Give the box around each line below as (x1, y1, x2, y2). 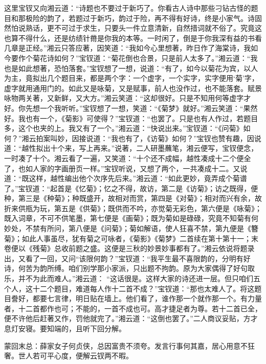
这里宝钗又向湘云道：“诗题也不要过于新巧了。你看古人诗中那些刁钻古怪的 (4, 3, 251, 13)
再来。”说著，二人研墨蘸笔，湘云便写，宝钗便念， (93, 143, 258, 153)
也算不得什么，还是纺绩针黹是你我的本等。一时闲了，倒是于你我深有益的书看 (4, 32, 262, 43)
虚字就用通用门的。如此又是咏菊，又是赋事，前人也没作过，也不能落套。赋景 (4, 82, 262, 93)
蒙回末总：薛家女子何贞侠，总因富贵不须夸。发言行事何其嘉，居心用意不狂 (4, 340, 255, 351)
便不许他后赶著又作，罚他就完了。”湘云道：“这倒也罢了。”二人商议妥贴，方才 (4, 313, 258, 324)
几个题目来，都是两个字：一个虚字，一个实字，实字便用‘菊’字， (47, 73, 259, 83)
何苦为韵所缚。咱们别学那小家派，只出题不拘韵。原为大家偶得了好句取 (18, 263, 255, 274)
